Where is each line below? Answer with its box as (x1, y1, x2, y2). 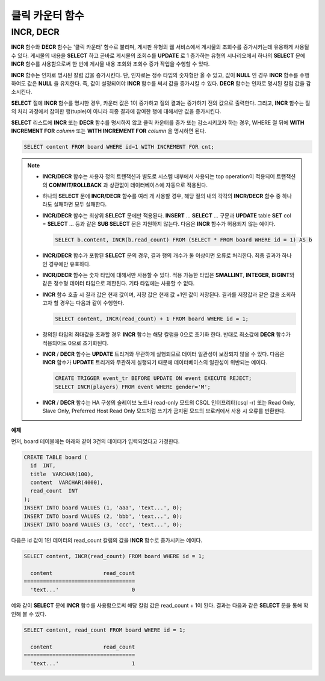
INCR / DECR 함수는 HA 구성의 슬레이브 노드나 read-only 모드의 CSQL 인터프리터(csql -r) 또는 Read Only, (42, 399, 296, 406)
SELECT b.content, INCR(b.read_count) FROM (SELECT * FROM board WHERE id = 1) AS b (55, 237, 312, 243)
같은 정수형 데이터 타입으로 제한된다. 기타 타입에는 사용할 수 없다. (42, 280, 195, 287)
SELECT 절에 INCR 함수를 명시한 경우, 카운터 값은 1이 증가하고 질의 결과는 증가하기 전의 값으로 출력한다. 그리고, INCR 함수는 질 (11, 99, 311, 107)
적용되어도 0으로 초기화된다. (42, 339, 109, 346)
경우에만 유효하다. (48, 260, 91, 267)
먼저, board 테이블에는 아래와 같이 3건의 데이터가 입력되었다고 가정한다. (11, 437, 180, 445)
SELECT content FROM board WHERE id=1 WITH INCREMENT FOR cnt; (23, 143, 215, 150)
